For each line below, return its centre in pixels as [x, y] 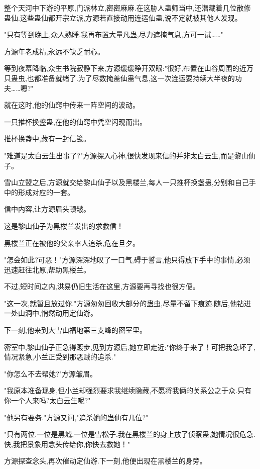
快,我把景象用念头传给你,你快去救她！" [67, 444]
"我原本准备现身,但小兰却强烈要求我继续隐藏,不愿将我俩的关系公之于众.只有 [128, 390]
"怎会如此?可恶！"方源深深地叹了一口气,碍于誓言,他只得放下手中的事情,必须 [127, 260]
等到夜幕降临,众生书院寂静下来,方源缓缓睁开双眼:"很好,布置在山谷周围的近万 [129, 68]
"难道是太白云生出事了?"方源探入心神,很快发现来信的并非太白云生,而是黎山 [126, 155]
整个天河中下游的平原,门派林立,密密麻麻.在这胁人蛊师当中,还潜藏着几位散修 [127, 8]
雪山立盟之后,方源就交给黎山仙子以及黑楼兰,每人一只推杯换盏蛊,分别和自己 [126, 182]
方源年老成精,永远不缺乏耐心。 [54, 51]
